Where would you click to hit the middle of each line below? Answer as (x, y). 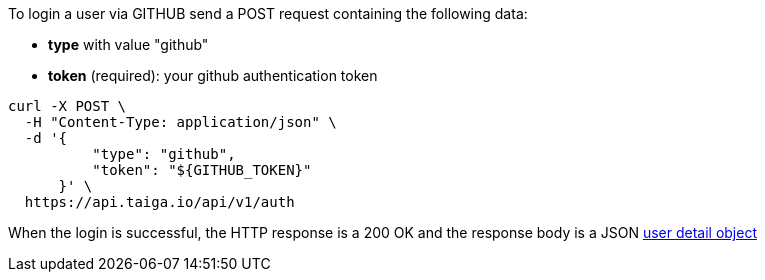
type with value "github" (128, 44)
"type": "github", (164, 154)
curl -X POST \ (67, 106)
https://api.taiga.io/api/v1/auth (159, 202)
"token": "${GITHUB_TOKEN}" (202, 170)
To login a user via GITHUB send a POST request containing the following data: (268, 13)
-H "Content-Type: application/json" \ (180, 122)
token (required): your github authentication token (213, 75)
